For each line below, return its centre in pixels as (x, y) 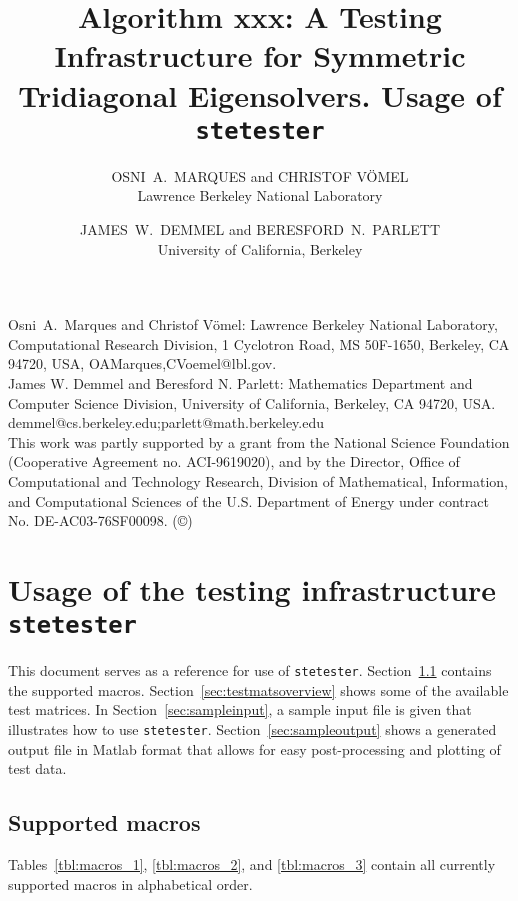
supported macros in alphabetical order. (130, 883)
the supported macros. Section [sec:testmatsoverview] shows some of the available (258, 689)
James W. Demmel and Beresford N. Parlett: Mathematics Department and (240, 382)
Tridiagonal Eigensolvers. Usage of (260, 94)
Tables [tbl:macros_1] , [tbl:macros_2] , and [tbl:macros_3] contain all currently (252, 864)
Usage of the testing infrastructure (252, 588)
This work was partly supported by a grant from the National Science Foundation (259, 441)
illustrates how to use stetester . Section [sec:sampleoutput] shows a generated (252, 729)
